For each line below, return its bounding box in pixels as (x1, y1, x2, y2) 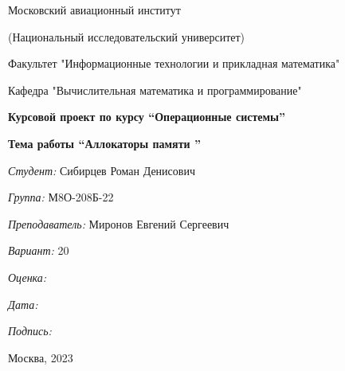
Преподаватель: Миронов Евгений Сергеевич (8, 215, 229, 232)
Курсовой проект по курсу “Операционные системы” (8, 108, 285, 125)
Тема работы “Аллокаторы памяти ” (8, 135, 201, 151)
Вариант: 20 (8, 242, 69, 259)
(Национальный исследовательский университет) (8, 28, 245, 45)
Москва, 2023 (8, 349, 73, 365)
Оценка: (8, 268, 47, 285)
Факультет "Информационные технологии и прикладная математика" (8, 55, 340, 72)
